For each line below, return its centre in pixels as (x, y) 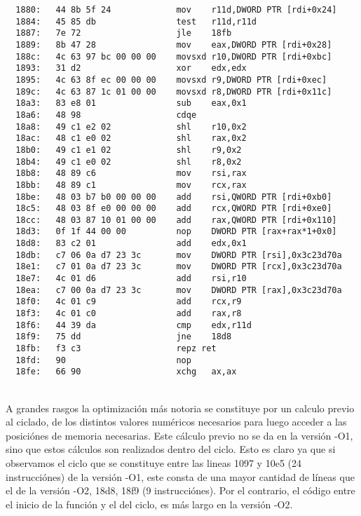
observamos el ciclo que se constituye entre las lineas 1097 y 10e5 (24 (154, 462)
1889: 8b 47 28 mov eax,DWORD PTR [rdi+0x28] (174, 45)
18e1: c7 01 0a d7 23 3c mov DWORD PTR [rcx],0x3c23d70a (179, 267)
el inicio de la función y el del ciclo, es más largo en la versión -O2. (149, 504)
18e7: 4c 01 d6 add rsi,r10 (131, 279)
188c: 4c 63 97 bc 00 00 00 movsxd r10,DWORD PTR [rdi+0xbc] (174, 56)
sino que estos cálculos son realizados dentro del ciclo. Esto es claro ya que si (171, 449)
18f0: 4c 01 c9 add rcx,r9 (129, 302)
